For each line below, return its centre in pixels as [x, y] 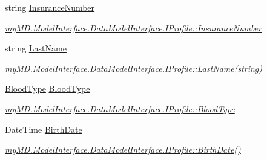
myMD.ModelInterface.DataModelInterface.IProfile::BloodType [120, 108]
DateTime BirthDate [44, 129]
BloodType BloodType [48, 88]
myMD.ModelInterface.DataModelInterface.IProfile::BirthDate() [123, 149]
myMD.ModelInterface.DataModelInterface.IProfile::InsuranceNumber [133, 27]
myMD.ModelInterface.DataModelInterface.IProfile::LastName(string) [134, 68]
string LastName [36, 48]
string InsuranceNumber [50, 7]
